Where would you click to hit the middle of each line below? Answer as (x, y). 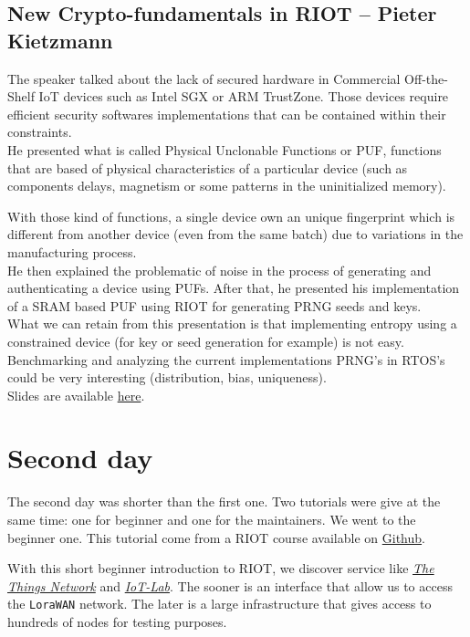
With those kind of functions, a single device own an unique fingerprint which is (231, 216)
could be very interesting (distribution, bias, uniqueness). (167, 377)
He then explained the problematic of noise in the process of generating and (219, 270)
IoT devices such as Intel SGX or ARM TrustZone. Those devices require (244, 96)
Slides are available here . (76, 395)
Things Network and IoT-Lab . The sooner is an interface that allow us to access (230, 585)
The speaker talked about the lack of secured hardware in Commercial (204, 78)
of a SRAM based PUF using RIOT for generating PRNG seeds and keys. (214, 305)
